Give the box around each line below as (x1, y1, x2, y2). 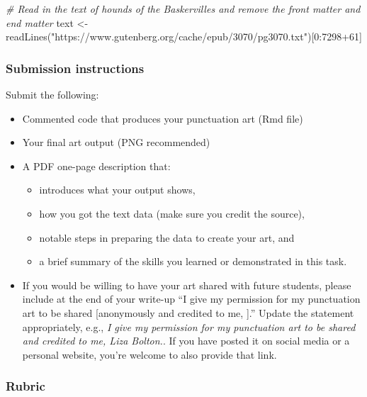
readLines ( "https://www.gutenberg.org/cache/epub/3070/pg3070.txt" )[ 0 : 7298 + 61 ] (6, 29, 363, 44)
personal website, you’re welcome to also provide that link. (22, 347, 277, 362)
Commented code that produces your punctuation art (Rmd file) (22, 111, 303, 125)
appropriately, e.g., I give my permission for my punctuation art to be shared (22, 319, 356, 334)
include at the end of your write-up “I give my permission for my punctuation (22, 291, 361, 306)
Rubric (6, 377, 45, 395)
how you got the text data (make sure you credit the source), (39, 206, 305, 220)
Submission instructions (6, 59, 145, 77)
